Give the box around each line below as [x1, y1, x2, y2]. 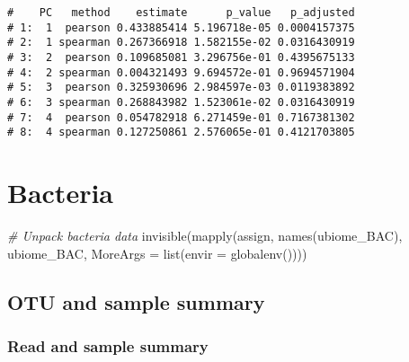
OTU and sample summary [7, 287, 265, 315]
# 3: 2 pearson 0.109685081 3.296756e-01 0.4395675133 [7, 50, 355, 64]
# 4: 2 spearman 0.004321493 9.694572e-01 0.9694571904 [7, 66, 355, 79]
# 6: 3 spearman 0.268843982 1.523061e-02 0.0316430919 [7, 95, 355, 109]
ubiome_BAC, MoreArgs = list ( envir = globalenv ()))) [7, 243, 307, 262]
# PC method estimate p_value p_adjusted [7, 6, 355, 19]
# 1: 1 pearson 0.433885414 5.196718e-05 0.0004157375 [7, 21, 355, 34]
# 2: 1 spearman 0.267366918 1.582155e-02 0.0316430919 [7, 36, 355, 49]
